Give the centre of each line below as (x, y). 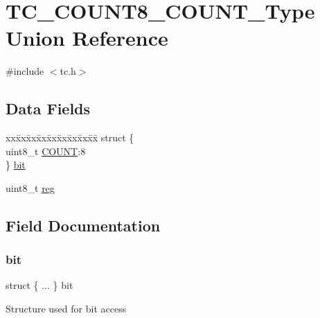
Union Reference (87, 38)
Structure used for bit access (66, 309)
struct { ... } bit (39, 285)
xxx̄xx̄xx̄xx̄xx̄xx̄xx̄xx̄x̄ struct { (70, 138)
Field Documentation (83, 225)
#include (25, 71)
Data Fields (48, 108)
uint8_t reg (30, 187)
